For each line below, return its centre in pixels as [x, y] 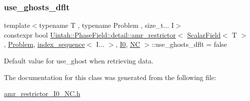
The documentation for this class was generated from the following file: [110, 77]
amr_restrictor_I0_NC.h [42, 93]
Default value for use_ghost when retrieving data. [79, 61]
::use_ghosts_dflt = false [189, 44]
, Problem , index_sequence [44, 44]
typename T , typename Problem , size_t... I [106, 25]
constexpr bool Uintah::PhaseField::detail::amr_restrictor [90, 34]
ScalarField [204, 34]
